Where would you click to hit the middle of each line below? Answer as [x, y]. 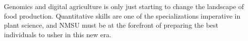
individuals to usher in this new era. [58, 34]
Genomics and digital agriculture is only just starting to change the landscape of [124, 6]
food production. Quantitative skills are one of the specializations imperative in [122, 15]
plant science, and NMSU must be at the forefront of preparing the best [111, 25]
